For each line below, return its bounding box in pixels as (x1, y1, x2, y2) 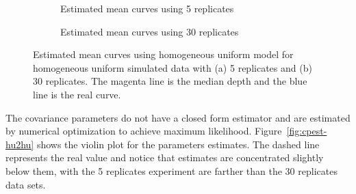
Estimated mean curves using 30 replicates (60, 24, 239, 38)
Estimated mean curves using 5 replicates (60, 1, 234, 15)
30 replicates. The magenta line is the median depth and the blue (33, 74, 307, 88)
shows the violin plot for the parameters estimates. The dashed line (36, 137, 320, 151)
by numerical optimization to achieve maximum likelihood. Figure (5, 124, 282, 138)
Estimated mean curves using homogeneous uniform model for (33, 47, 294, 61)
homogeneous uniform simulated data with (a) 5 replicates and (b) (33, 60, 312, 74)
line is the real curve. (33, 87, 121, 101)
